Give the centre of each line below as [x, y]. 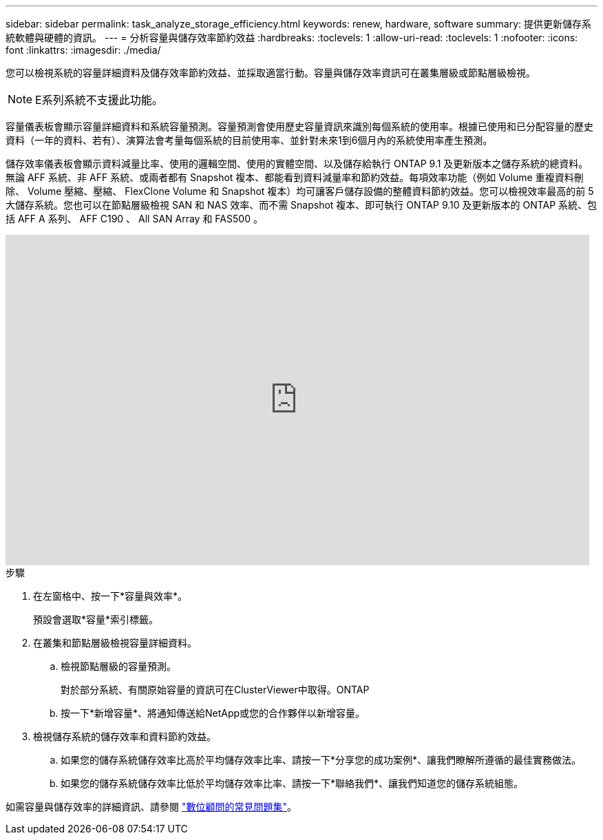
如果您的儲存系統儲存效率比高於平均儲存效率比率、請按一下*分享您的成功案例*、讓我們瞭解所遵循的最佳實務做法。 [321, 760]
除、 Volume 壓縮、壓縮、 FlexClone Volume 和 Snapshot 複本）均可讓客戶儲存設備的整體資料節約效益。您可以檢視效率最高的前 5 [300, 191]
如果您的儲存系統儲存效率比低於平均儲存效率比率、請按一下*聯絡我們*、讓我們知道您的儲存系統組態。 [292, 783]
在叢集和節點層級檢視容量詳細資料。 [115, 643]
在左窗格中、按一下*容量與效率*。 [110, 596]
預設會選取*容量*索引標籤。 [96, 619]
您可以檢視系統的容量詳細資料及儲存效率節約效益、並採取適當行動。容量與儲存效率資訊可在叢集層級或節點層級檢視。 [271, 73]
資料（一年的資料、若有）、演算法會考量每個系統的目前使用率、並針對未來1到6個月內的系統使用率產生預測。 [249, 140]
